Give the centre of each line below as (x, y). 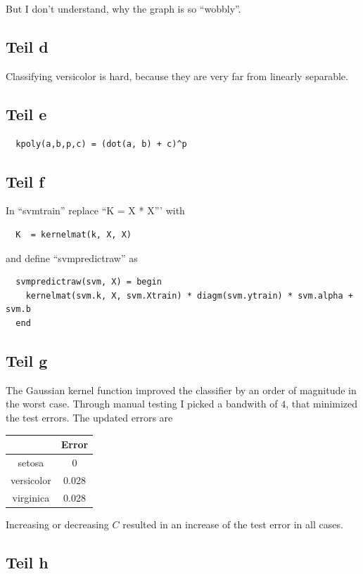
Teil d (27, 46)
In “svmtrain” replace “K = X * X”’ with (95, 210)
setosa (31, 462)
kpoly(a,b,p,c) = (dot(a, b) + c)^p (101, 144)
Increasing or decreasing (57, 524)
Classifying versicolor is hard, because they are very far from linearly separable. (177, 76)
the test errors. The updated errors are (89, 417)
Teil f (25, 181)
